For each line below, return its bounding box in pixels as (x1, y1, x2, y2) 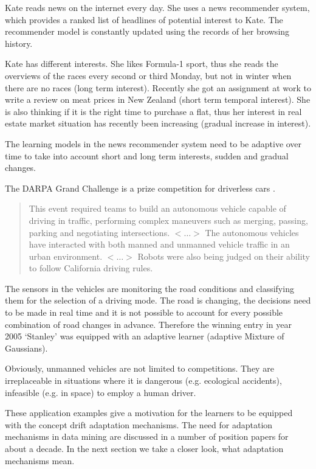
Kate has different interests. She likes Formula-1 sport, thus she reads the (5, 57, 278, 70)
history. (5, 36, 33, 49)
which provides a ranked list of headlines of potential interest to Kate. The (5, 13, 283, 26)
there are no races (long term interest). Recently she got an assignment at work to (5, 81, 311, 94)
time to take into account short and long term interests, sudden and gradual (5, 149, 289, 162)
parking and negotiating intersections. (29, 226, 170, 238)
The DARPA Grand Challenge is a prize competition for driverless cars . (5, 181, 275, 194)
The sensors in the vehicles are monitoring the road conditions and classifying (5, 282, 294, 294)
